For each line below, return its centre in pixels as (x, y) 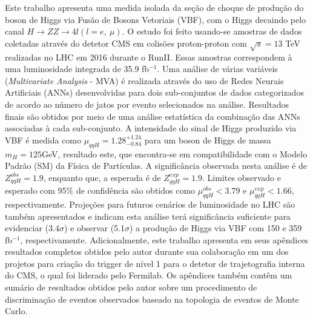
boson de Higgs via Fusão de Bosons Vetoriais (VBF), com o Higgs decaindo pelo (156, 19)
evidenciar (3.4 (32, 228)
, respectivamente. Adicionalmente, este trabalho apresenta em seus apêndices (164, 239)
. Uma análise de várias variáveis (217, 69)
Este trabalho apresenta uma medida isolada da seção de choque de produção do (154, 7)
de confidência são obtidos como (136, 190)
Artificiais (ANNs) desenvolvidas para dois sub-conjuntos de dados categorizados (154, 92)
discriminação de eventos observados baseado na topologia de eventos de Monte (152, 299)
